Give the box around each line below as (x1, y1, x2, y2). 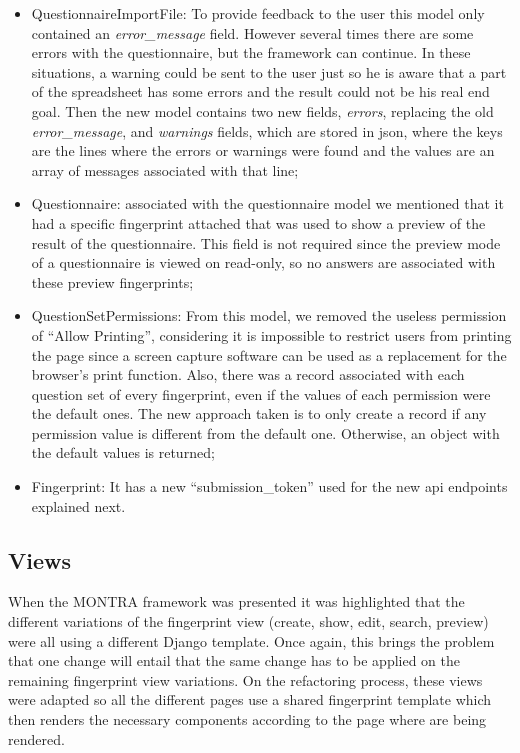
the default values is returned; (31, 442, 215, 463)
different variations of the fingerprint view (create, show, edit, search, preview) (8, 611, 489, 632)
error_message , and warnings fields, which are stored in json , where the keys (31, 120, 503, 141)
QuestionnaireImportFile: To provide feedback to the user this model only (31, 3, 485, 23)
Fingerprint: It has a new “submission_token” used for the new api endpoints (31, 476, 508, 497)
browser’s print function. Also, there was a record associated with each (31, 364, 465, 385)
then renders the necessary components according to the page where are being (8, 709, 487, 730)
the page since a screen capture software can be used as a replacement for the (31, 344, 507, 365)
